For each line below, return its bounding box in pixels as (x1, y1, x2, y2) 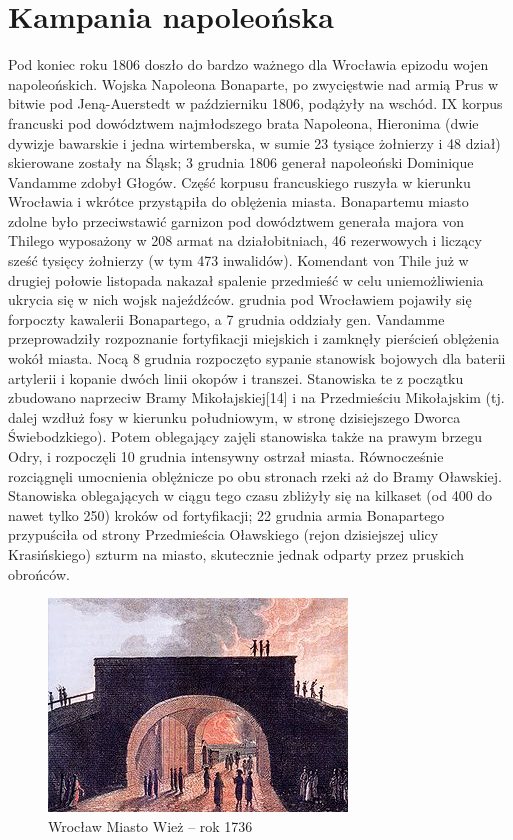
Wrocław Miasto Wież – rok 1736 (48, 815, 253, 836)
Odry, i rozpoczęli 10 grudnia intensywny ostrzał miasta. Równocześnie (8, 446, 444, 466)
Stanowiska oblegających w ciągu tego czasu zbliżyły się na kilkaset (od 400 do (8, 485, 493, 506)
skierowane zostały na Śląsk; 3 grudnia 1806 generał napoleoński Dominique (8, 152, 474, 173)
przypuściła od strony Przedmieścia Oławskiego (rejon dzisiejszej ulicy (8, 524, 439, 545)
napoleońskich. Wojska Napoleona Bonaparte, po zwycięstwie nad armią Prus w (8, 73, 499, 94)
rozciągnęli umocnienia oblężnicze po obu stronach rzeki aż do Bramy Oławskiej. (8, 465, 503, 486)
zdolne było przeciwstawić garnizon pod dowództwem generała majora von (8, 210, 465, 231)
